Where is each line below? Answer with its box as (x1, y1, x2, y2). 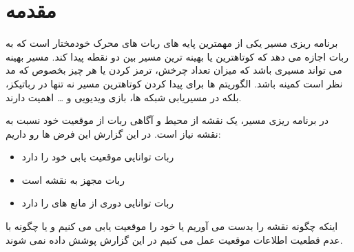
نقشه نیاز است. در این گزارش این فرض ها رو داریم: (6, 126, 221, 140)
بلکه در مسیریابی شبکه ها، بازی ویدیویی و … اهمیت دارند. (6, 90, 242, 104)
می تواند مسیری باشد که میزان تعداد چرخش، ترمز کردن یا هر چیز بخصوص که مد (6, 63, 342, 77)
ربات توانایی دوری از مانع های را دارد (21, 196, 174, 210)
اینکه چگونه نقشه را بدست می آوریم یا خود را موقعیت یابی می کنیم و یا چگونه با (6, 219, 338, 233)
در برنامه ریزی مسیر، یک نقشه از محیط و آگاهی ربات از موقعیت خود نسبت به (6, 113, 329, 127)
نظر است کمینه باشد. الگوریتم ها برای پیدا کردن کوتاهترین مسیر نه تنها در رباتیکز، (6, 76, 343, 90)
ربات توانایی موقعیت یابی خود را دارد (21, 149, 174, 164)
